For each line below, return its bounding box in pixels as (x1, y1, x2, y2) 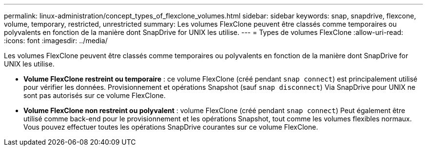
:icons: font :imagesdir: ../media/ (4, 36, 108, 45)
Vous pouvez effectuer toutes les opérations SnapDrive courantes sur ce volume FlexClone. (23, 123, 318, 131)
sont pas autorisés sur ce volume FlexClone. (23, 91, 166, 100)
